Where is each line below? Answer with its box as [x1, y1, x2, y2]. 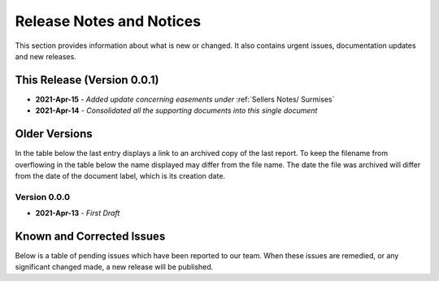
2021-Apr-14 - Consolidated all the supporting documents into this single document [35, 106, 318, 115]
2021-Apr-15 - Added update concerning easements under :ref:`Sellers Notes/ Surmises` [35, 94, 335, 104]
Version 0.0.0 [15, 191, 71, 202]
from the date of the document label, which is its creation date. [15, 171, 226, 180]
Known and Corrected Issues [15, 229, 166, 243]
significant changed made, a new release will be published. [15, 262, 214, 272]
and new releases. [15, 51, 76, 61]
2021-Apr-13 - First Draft [35, 208, 120, 218]
